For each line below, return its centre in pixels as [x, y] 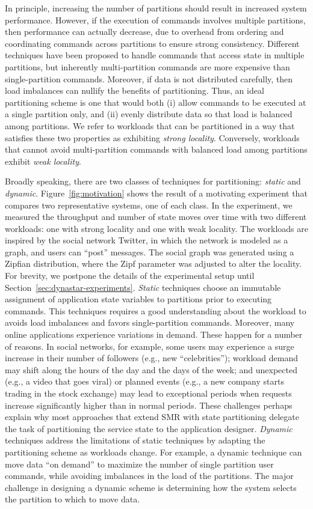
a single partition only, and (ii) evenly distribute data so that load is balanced [149, 114]
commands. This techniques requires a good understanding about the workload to [156, 310]
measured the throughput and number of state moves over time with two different [156, 217]
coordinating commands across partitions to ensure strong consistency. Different [152, 43]
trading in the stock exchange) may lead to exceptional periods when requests [148, 393]
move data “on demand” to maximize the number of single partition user [139, 464]
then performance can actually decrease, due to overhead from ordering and [144, 32]
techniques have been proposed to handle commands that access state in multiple [155, 55]
